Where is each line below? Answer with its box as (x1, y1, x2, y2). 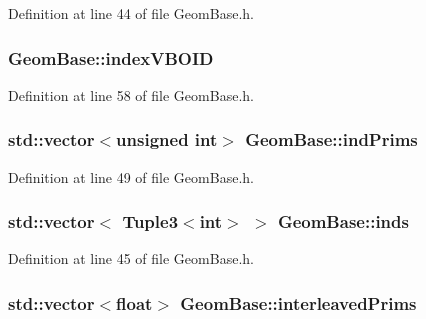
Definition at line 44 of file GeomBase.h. (8, 3, 254, 23)
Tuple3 (122, 209, 179, 234)
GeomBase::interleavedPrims (180, 290, 417, 315)
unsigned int (116, 127, 218, 152)
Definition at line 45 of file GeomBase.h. (8, 248, 254, 269)
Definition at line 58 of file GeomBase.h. (8, 84, 254, 105)
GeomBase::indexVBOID (8, 45, 214, 70)
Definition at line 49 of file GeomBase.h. (8, 166, 254, 187)
